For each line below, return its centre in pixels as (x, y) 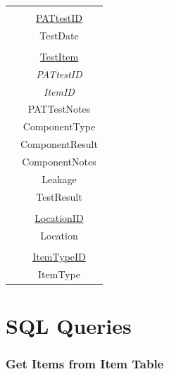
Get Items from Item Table (85, 363)
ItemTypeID (59, 256)
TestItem (59, 56)
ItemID (59, 91)
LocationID (59, 217)
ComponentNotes (59, 161)
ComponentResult (59, 144)
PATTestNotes (59, 109)
